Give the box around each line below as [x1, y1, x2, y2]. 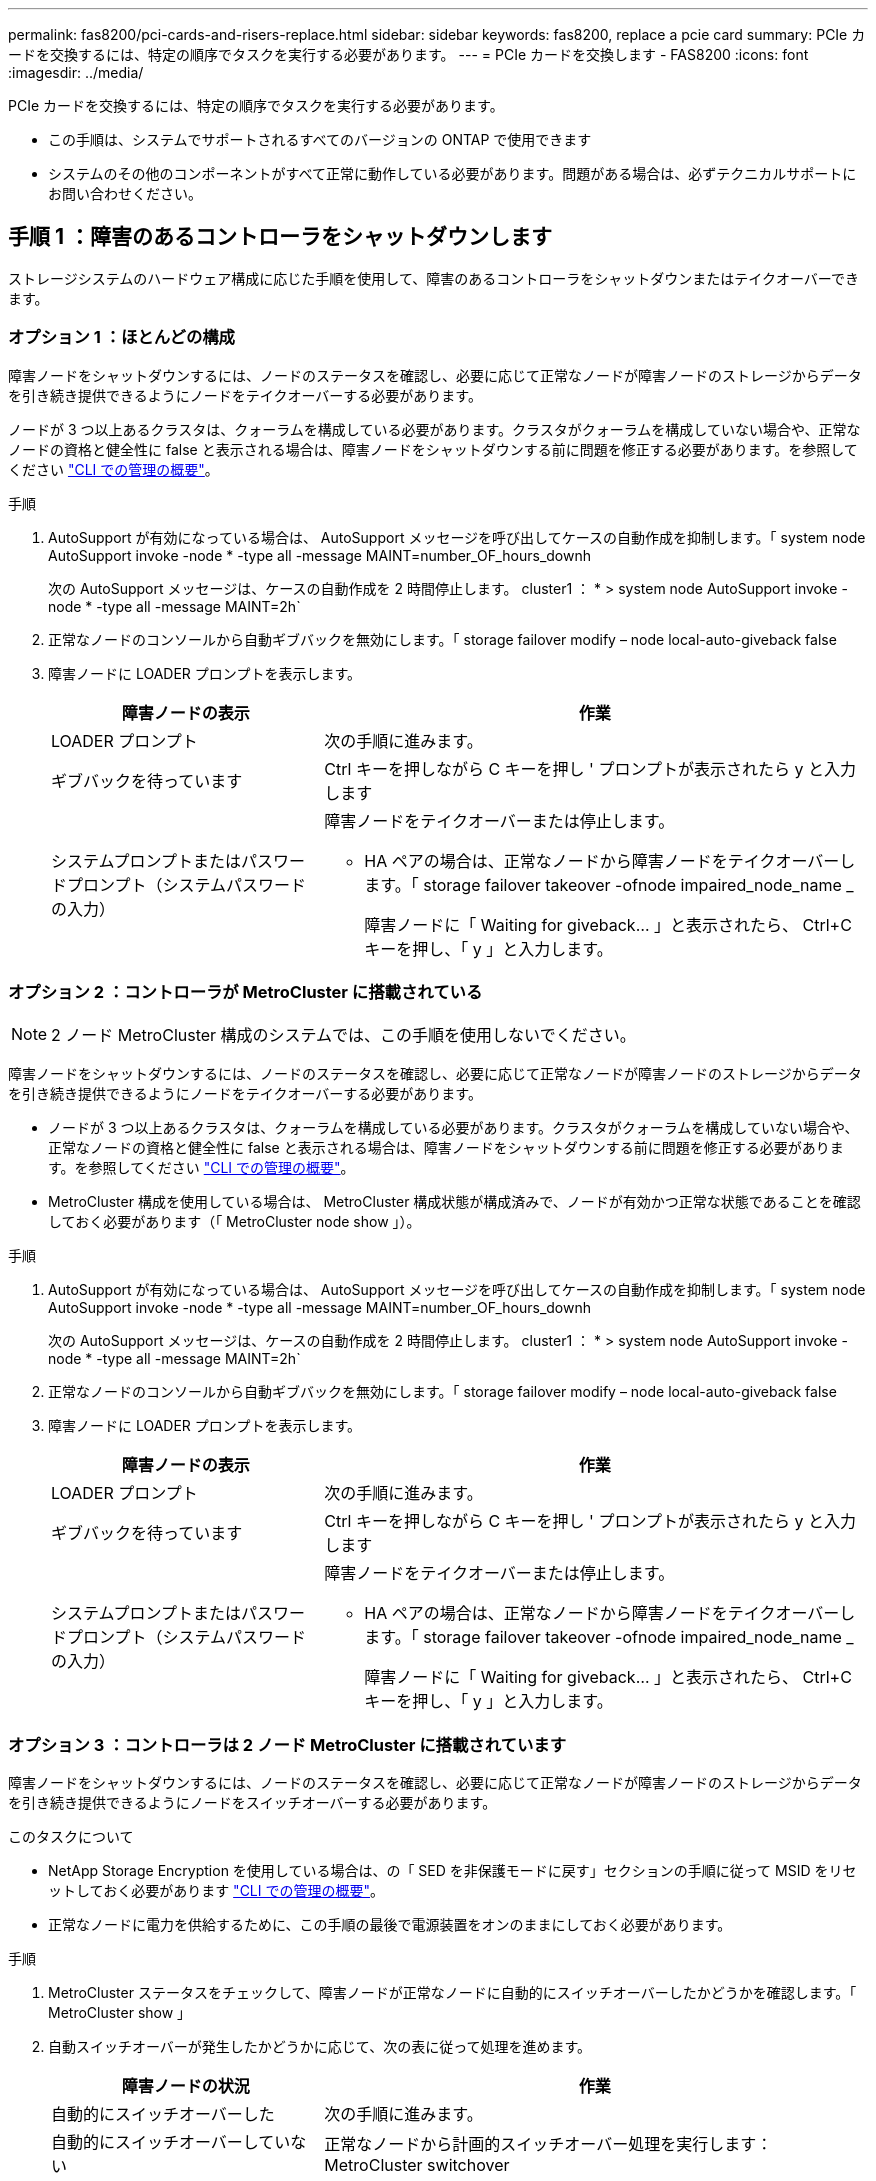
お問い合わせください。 [48, 185, 202, 202]
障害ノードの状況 [121, 2076, 250, 2097]
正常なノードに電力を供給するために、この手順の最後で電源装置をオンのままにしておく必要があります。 [48, 1916, 732, 1934]
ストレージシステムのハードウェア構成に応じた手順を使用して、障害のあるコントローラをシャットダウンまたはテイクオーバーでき [8, 269, 859, 287]
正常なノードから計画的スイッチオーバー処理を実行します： [324, 2134, 773, 2155]
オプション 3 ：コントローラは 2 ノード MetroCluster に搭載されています [8, 1734, 566, 1755]
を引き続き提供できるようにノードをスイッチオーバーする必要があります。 [8, 1794, 497, 1812]
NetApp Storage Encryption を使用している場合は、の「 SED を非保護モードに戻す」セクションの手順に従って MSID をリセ [48, 1862, 857, 1880]
